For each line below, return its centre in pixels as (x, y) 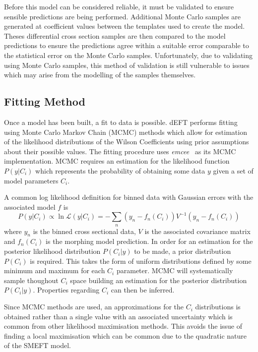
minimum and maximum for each (55, 270)
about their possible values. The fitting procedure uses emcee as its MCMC (120, 151)
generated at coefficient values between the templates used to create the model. (125, 26)
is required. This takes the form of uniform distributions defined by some (141, 261)
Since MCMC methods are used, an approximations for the (94, 307)
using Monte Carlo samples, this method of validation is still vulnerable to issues (127, 65)
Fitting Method (45, 101)
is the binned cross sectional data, (84, 231)
